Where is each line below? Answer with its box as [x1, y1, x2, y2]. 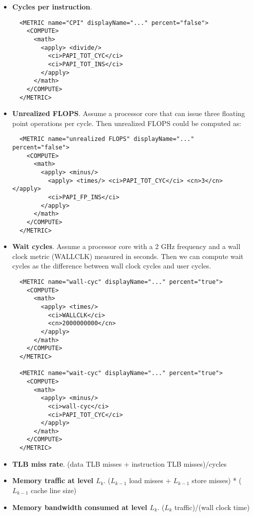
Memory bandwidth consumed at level [12, 502, 147, 512]
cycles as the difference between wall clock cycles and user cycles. [12, 260, 211, 271]
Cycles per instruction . [12, 1, 92, 11]
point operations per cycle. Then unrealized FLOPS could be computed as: [12, 118, 242, 128]
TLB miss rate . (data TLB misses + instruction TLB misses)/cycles [12, 458, 227, 469]
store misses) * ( [192, 475, 242, 486]
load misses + [129, 475, 171, 486]
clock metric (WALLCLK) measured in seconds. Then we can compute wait [12, 251, 244, 261]
